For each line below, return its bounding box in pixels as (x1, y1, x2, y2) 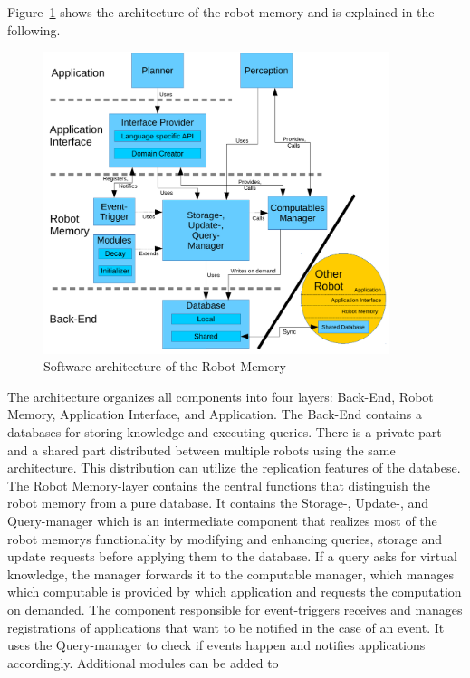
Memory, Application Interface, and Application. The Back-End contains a (7, 405, 422, 424)
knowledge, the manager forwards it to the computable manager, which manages (7, 564, 455, 583)
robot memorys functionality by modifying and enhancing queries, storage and (7, 529, 442, 548)
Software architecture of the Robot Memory (43, 357, 286, 376)
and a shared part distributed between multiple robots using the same (7, 440, 396, 459)
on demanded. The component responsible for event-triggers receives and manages (7, 600, 463, 619)
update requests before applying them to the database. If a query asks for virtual (7, 547, 457, 566)
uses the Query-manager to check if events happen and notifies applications (7, 635, 426, 654)
